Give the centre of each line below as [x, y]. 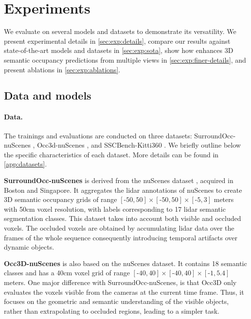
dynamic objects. [29, 247]
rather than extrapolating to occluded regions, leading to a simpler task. [112, 311]
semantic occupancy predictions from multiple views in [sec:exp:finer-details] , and [125, 59]
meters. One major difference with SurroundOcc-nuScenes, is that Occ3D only [120, 282]
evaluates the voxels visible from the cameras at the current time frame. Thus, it [124, 292]
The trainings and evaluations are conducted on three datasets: [98, 135]
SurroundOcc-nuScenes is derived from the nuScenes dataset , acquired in [119, 180]
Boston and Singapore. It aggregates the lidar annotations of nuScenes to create [123, 190]
